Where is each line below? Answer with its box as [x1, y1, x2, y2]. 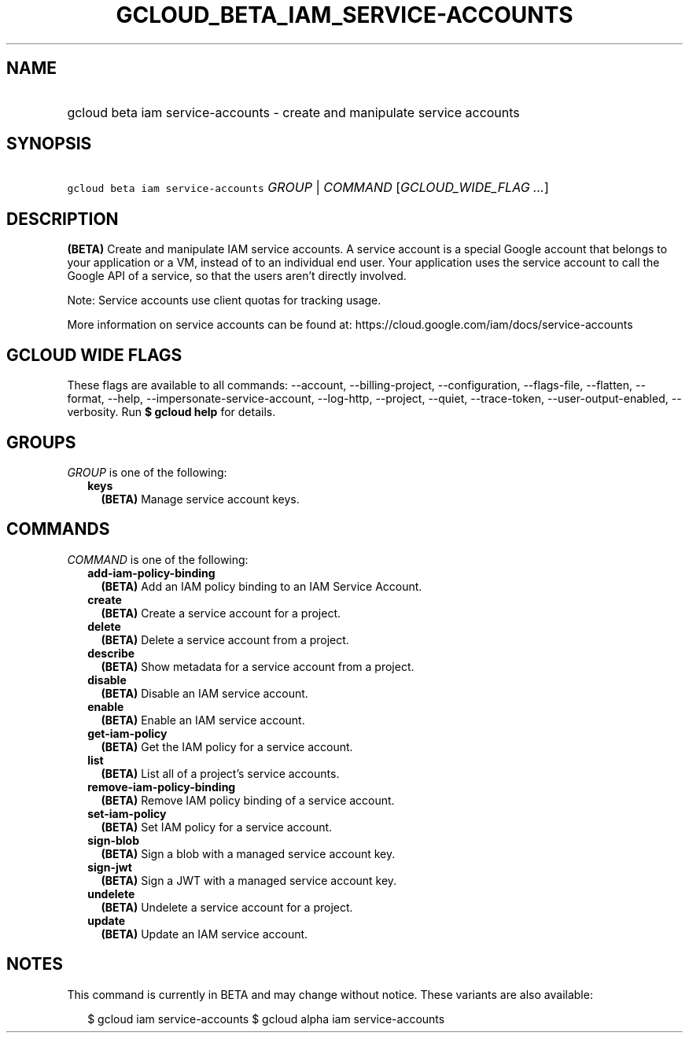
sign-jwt [87, 860, 132, 874]
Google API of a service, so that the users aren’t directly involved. [67, 269, 407, 283]
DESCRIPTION [6, 208, 119, 229]
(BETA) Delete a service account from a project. [101, 632, 349, 647]
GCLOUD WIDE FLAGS [6, 344, 182, 365]
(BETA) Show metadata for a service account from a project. [101, 659, 415, 673]
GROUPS [6, 432, 76, 452]
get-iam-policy [87, 726, 168, 740]
